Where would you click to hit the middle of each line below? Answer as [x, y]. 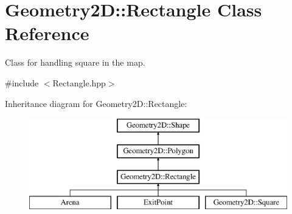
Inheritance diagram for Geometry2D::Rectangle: [96, 103]
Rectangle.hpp [79, 82]
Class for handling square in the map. [75, 62]
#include [22, 82]
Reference [47, 33]
